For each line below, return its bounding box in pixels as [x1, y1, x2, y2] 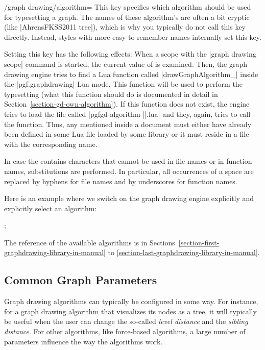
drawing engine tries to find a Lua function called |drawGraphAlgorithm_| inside [4, 68, 258, 79]
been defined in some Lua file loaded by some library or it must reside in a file [4, 129, 249, 139]
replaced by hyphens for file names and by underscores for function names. [4, 176, 237, 186]
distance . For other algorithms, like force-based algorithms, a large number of [4, 326, 246, 337]
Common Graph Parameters [4, 272, 157, 288]
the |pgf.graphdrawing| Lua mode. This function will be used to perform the [4, 79, 243, 89]
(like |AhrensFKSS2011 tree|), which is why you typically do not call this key [4, 21, 246, 32]
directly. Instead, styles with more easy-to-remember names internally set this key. [4, 31, 261, 42]
